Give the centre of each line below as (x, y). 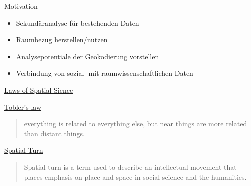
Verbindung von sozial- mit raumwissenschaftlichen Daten (104, 73)
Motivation (21, 6)
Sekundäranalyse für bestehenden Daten (77, 23)
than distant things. (54, 133)
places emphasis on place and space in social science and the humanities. (135, 177)
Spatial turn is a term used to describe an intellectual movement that (130, 167)
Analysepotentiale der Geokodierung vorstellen (87, 56)
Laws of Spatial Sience (39, 90)
